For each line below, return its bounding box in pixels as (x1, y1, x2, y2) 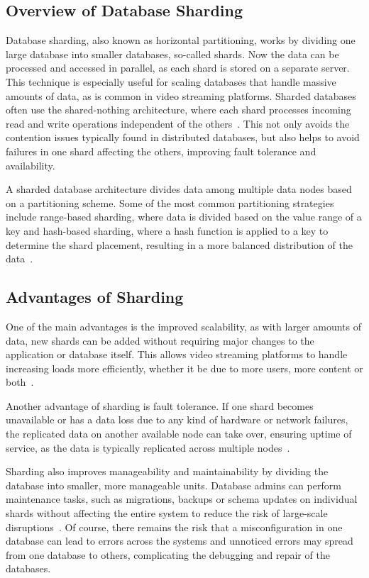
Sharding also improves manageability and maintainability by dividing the (6, 464, 329, 479)
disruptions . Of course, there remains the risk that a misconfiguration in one (6, 519, 343, 534)
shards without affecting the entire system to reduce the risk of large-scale (6, 506, 328, 521)
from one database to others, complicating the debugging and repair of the (6, 547, 330, 562)
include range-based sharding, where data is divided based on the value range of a (6, 209, 362, 224)
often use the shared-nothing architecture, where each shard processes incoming (6, 102, 351, 117)
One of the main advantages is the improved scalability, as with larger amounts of (6, 318, 361, 333)
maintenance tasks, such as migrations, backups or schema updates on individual (6, 491, 358, 506)
